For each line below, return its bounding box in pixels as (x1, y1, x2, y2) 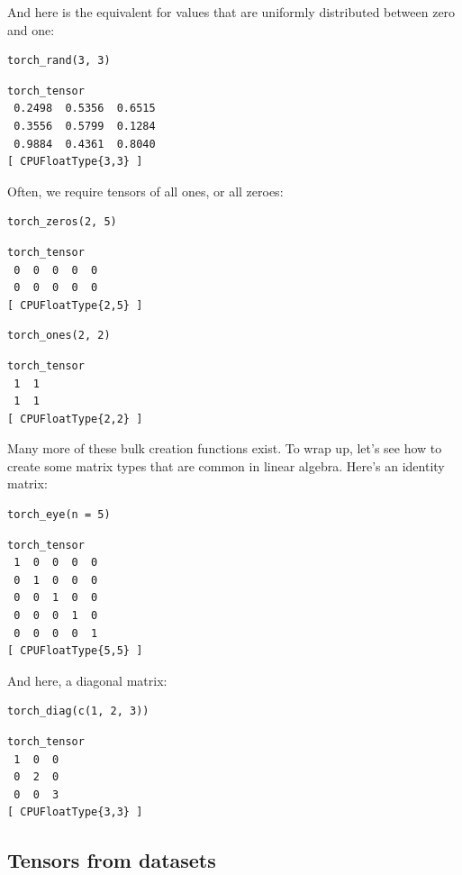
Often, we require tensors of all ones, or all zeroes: (7, 181, 284, 200)
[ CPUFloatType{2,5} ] (7, 298, 143, 312)
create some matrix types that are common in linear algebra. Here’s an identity (7, 456, 445, 475)
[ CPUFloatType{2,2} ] (7, 412, 143, 425)
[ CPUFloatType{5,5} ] (7, 644, 143, 658)
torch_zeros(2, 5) (7, 215, 117, 229)
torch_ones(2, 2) (7, 329, 111, 342)
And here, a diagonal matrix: (7, 670, 168, 689)
